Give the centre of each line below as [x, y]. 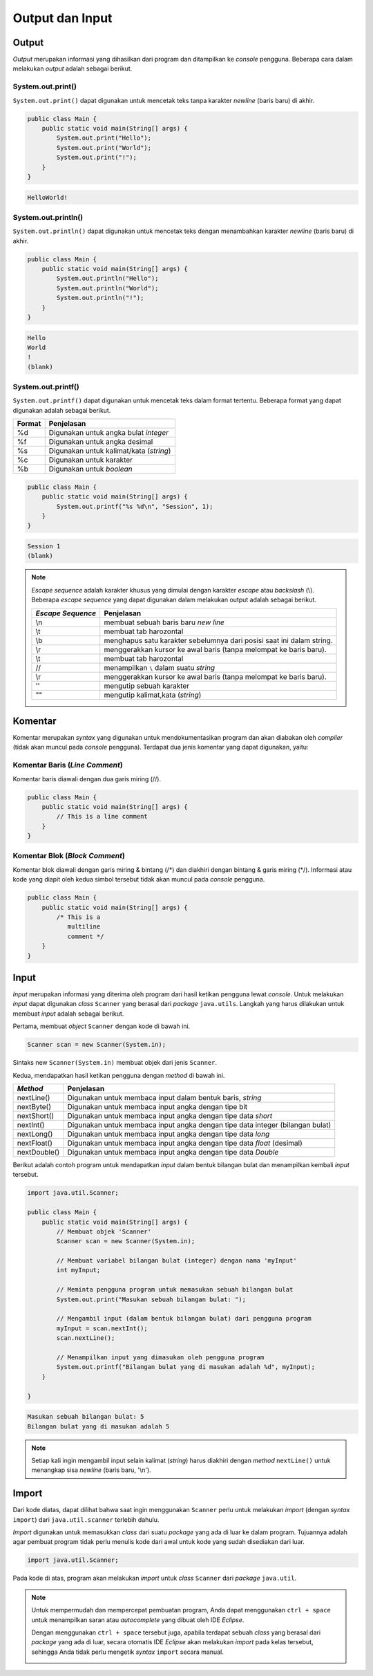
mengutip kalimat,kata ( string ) [153, 695]
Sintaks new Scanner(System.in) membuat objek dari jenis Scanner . [115, 1063]
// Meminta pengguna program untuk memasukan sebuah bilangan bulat [175, 1290]
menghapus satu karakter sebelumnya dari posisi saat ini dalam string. [218, 640]
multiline [84, 927]
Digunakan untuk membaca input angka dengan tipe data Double [173, 1152]
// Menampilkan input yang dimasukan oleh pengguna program [160, 1357]
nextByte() [34, 1106]
